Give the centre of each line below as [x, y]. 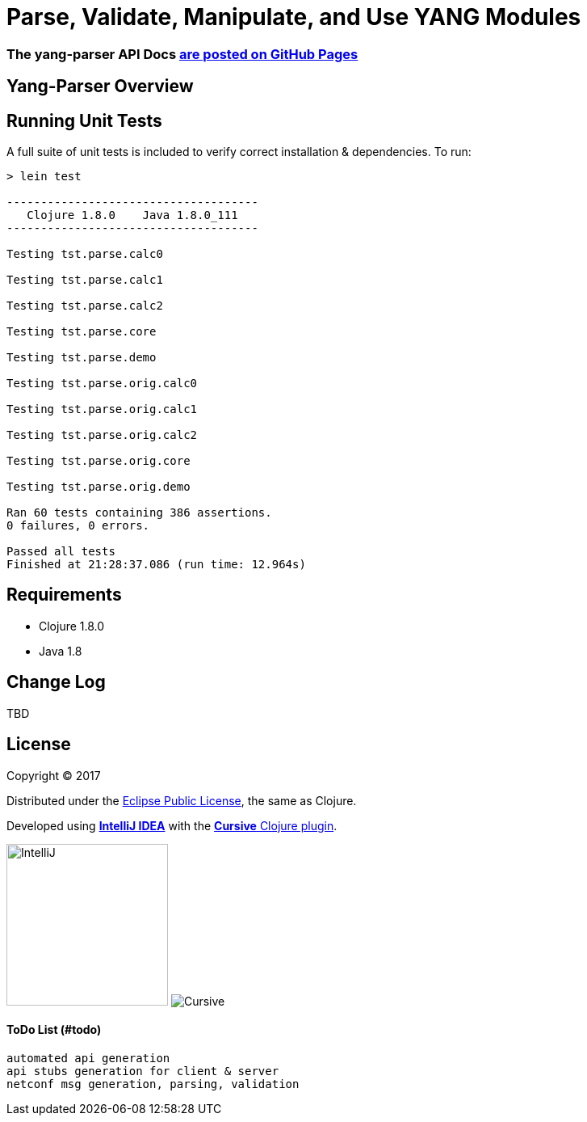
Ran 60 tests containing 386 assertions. [139, 513]
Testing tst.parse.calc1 [85, 280]
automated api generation [88, 1058]
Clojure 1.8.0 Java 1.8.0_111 [132, 215]
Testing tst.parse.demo [82, 358]
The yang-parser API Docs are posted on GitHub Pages [182, 54]
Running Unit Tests [84, 120]
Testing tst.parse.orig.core [99, 461]
